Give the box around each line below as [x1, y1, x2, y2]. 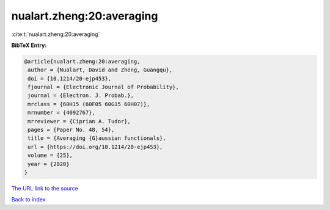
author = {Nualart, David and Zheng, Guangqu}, [28, 67, 173, 73]
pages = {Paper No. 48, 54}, [28, 126, 115, 134]
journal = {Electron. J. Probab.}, [28, 92, 134, 99]
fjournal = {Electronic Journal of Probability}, [28, 84, 180, 91]
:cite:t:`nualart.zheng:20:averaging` [11, 31, 100, 38]
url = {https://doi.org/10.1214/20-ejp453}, [28, 143, 163, 150]
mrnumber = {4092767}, [28, 109, 96, 116]
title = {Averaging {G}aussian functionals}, [28, 135, 166, 142]
